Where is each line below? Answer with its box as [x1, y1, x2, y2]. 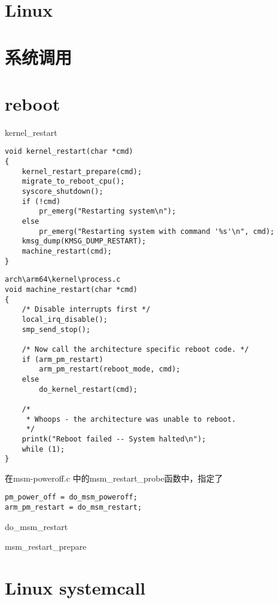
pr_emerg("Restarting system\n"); [39, 207, 176, 216]
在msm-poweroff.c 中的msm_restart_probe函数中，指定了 [5, 471, 223, 484]
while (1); [22, 444, 65, 453]
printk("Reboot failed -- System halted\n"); [22, 434, 206, 443]
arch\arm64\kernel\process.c [5, 275, 121, 284]
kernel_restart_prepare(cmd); [22, 167, 142, 176]
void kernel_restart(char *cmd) [5, 147, 133, 156]
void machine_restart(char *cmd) [5, 285, 138, 294]
